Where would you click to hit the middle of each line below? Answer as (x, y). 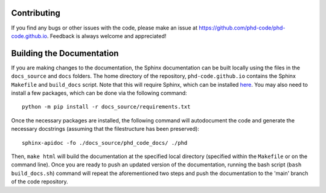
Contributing (36, 13)
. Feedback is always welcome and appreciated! (107, 36)
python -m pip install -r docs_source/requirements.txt (106, 107)
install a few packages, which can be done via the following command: (99, 93)
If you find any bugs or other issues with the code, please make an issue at (104, 28)
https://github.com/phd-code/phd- (242, 28)
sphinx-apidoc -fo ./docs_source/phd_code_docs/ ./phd (105, 143)
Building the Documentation (65, 53)
